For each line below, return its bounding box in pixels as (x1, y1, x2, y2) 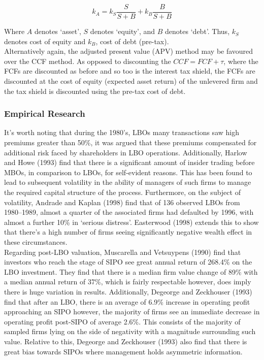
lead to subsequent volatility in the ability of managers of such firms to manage (4, 177, 251, 187)
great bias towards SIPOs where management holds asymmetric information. (4, 346, 243, 356)
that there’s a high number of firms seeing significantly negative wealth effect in (4, 226, 252, 237)
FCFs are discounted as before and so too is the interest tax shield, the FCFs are (4, 66, 255, 76)
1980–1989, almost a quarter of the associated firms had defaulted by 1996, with (4, 207, 254, 217)
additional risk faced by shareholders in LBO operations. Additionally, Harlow (4, 147, 247, 157)
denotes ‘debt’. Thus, (165, 26, 230, 37)
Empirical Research (4, 107, 85, 120)
